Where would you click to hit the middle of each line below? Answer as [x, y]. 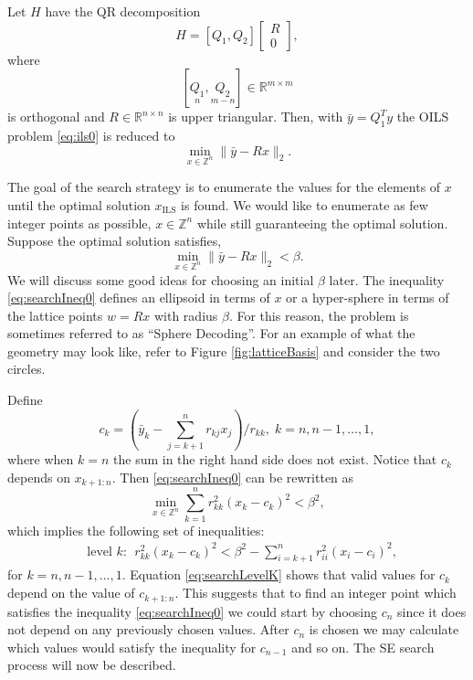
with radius [186, 315]
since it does [432, 611]
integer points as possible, [79, 223]
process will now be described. [92, 665]
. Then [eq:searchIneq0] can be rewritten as [233, 477]
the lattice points [55, 315]
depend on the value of [71, 593]
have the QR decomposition [123, 11]
